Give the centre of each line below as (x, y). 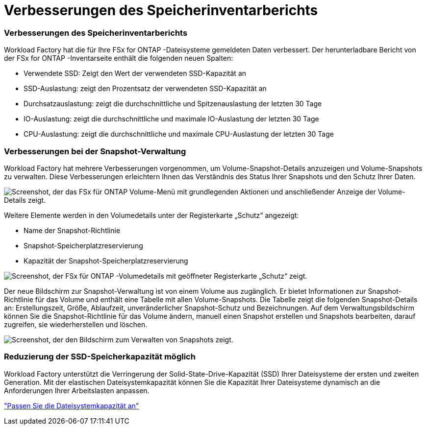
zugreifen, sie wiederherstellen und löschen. (76, 324)
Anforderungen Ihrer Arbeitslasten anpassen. (77, 390)
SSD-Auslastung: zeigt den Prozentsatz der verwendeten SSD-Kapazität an (145, 89)
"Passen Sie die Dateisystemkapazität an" (72, 405)
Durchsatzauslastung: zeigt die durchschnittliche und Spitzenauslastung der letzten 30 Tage (173, 104)
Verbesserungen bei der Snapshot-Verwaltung (95, 151)
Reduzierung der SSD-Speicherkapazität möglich (100, 357)
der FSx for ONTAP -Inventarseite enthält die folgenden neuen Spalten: (119, 58)
